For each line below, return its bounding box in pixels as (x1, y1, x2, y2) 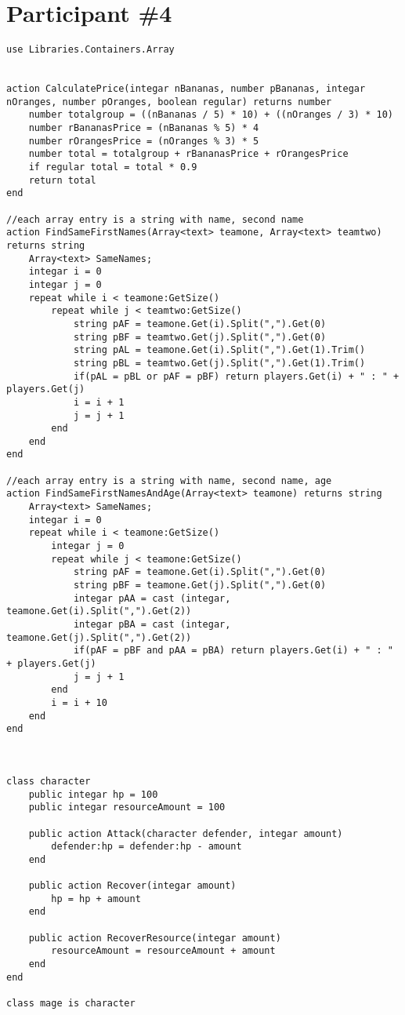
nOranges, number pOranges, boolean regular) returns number (6, 96, 332, 107)
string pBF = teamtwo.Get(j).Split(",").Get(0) (73, 331, 327, 343)
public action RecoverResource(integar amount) (28, 932, 281, 944)
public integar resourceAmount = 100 (28, 802, 226, 813)
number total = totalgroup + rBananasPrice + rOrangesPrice (28, 148, 349, 160)
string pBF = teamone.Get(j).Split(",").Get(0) (73, 580, 327, 591)
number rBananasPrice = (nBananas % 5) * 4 (28, 122, 259, 134)
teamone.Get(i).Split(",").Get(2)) (6, 606, 192, 617)
